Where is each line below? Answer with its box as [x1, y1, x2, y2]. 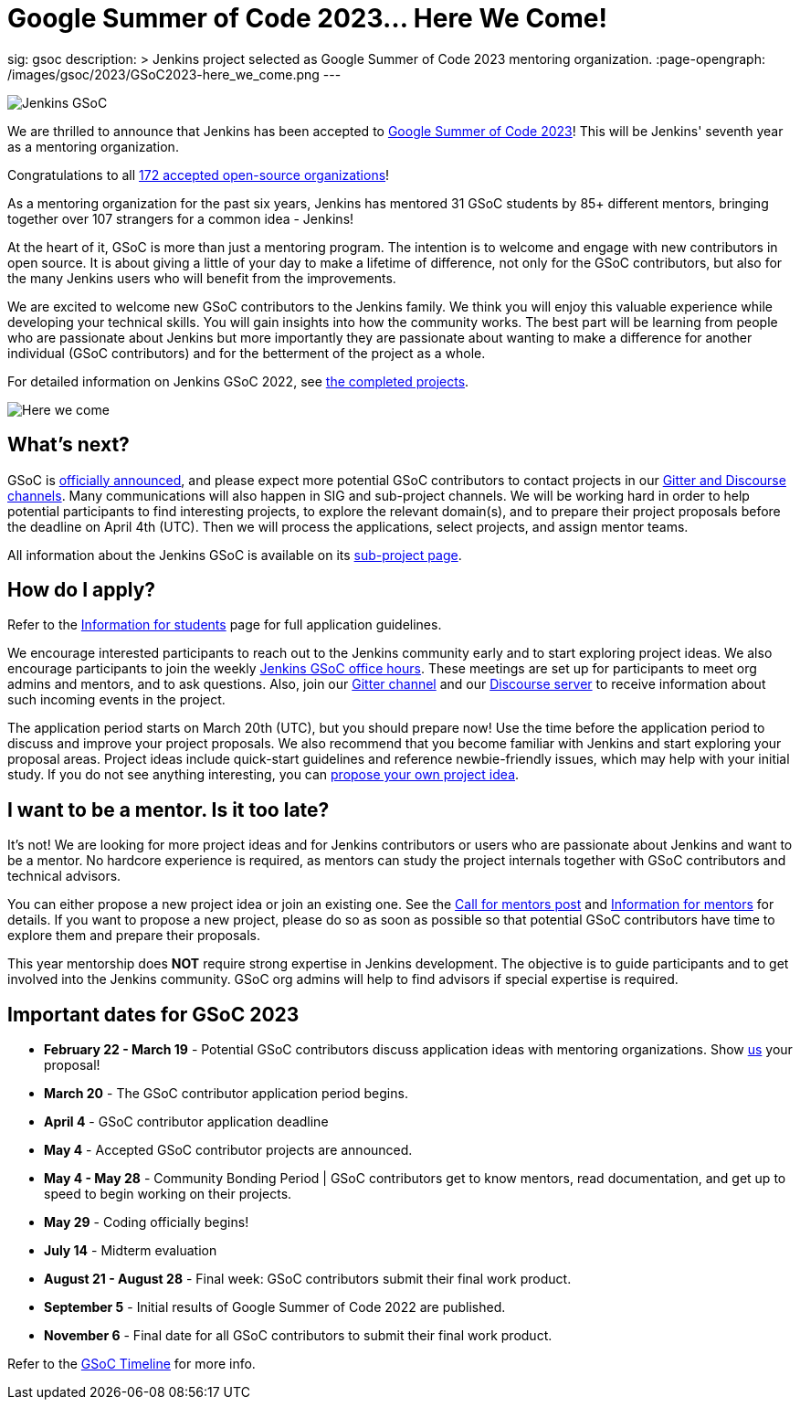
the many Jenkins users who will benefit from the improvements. [7, 270, 396, 286]
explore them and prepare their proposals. [7, 927, 260, 944]
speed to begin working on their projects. [44, 1186, 292, 1202]
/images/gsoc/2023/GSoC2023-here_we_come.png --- [7, 66, 342, 82]
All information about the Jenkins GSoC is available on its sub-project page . [7, 546, 462, 563]
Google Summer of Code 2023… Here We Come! [7, 3, 607, 34]
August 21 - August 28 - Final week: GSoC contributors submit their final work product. [44, 1271, 572, 1287]
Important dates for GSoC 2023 [7, 1002, 300, 1026]
